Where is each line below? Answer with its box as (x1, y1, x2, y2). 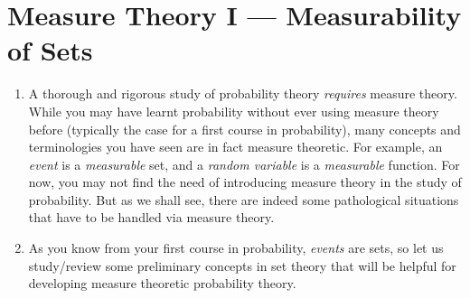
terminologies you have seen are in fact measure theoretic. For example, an (28, 137, 443, 156)
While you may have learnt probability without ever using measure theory (28, 101, 439, 120)
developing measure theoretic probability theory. (28, 274, 296, 293)
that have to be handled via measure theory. (28, 208, 275, 227)
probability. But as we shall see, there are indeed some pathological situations (28, 190, 459, 209)
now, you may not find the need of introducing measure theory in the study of (28, 172, 462, 191)
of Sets (7, 32, 93, 69)
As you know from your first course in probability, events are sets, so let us (28, 238, 444, 257)
